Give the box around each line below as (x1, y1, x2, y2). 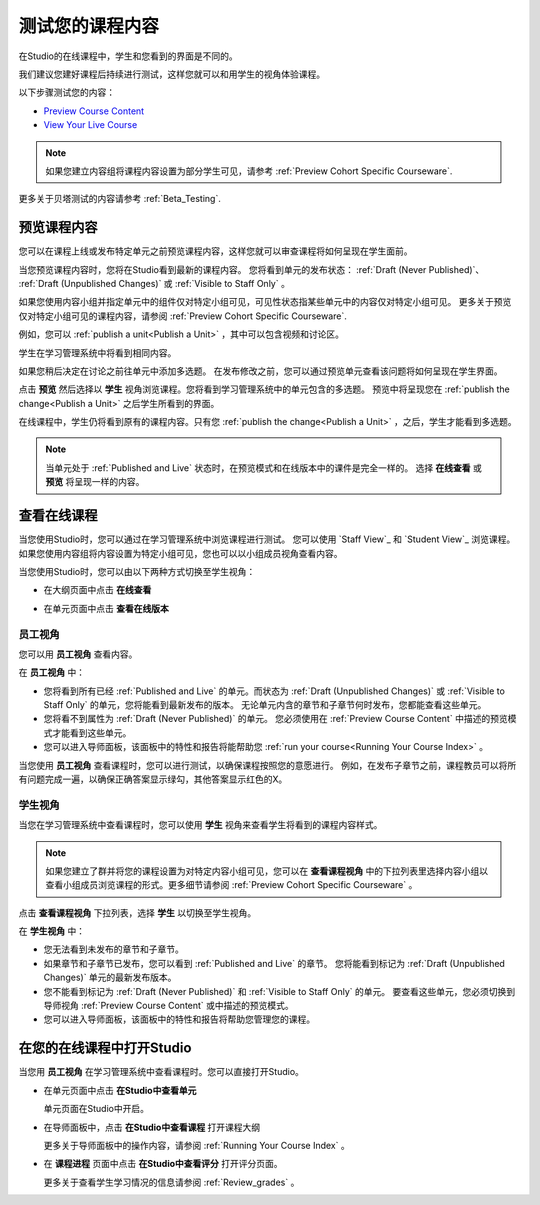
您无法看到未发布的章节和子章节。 (43, 943, 184, 955)
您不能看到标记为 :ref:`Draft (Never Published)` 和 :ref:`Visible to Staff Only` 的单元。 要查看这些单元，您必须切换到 (43, 985, 515, 997)
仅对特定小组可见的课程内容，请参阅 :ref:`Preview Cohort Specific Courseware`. (18, 310, 347, 322)
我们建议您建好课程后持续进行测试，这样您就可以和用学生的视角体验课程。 (18, 68, 325, 80)
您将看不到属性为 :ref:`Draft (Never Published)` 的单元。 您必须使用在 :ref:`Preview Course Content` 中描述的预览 (43, 713, 509, 725)
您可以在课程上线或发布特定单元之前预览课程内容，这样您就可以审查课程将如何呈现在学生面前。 (18, 245, 413, 257)
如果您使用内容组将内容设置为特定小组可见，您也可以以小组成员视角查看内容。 (18, 547, 343, 559)
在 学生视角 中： (18, 925, 85, 937)
